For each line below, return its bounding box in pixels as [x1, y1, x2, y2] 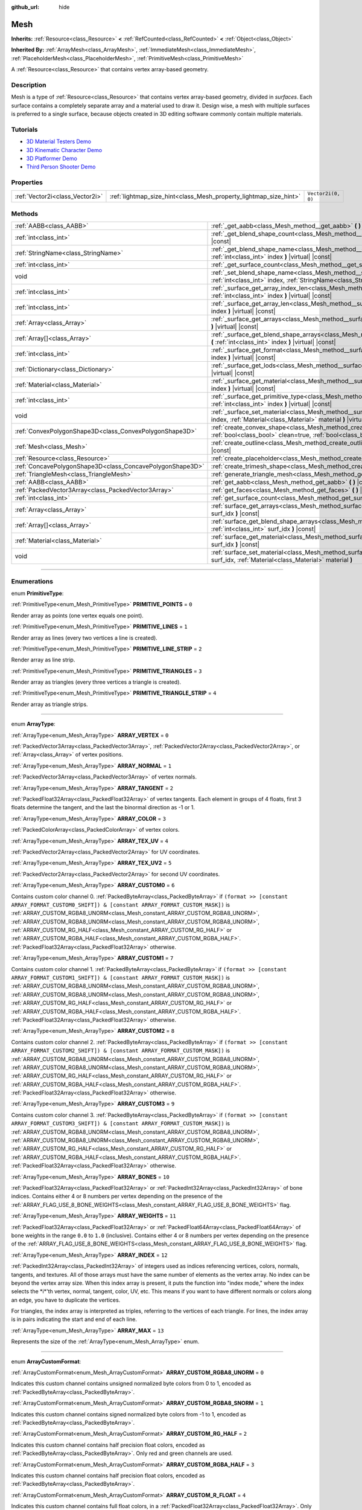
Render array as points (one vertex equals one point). [11, 612, 144, 619]
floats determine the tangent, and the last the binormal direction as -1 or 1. [11, 804, 195, 811]
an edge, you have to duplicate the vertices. [11, 1296, 121, 1303]
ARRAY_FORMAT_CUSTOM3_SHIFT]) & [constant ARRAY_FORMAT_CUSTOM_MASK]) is [11, 1120, 230, 1127]
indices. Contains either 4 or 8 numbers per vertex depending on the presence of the [11, 1193, 223, 1200]
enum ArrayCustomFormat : [11, 1358, 81, 1365]
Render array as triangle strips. [11, 701, 88, 708]
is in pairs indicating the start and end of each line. [11, 1316, 137, 1323]
